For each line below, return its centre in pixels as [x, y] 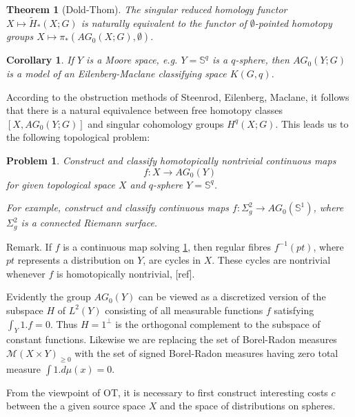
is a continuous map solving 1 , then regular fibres [167, 246]
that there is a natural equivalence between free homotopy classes [144, 110]
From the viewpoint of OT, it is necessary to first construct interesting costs [167, 392]
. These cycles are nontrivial [271, 260]
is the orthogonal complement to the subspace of [218, 323]
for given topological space [61, 184]
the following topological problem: [78, 137]
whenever [26, 273]
